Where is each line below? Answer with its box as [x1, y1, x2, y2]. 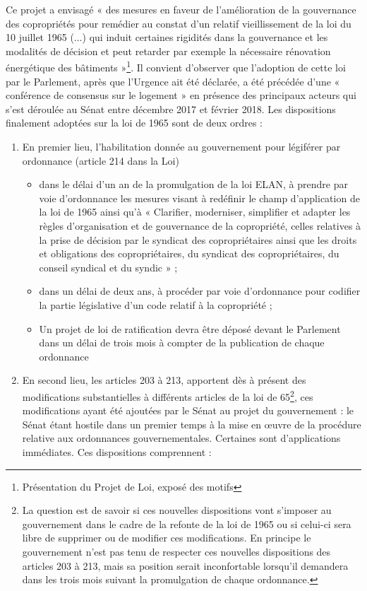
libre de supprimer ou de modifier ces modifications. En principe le [22, 530, 311, 545]
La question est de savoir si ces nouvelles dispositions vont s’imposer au [22, 503, 332, 517]
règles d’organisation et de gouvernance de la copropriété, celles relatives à [39, 218, 361, 233]
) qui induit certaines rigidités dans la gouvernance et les [82, 30, 328, 45]
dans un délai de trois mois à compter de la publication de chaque [39, 335, 325, 350]
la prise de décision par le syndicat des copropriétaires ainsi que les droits [39, 232, 357, 247]
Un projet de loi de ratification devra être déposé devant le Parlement [39, 321, 341, 336]
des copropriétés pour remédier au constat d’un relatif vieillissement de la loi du [6, 16, 351, 30]
